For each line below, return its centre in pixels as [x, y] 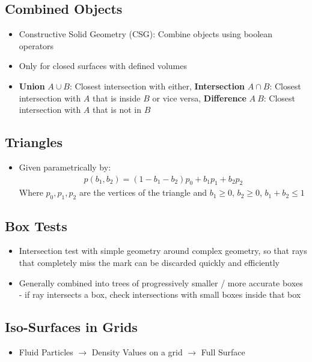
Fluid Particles [46, 351]
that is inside [117, 98]
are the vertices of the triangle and [143, 192]
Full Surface [223, 351]
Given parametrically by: [65, 167]
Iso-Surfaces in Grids [71, 327]
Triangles [34, 142]
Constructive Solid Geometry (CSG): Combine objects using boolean [146, 34]
